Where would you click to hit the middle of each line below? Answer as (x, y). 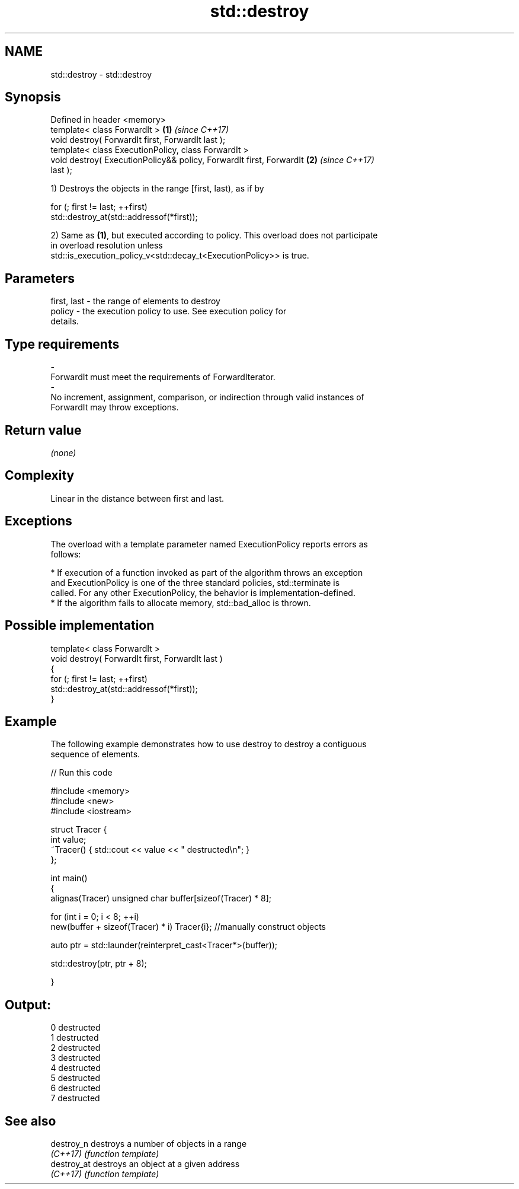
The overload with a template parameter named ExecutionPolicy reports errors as (209, 544)
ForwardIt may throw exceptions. (115, 407)
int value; (68, 840)
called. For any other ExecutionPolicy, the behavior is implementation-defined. (203, 592)
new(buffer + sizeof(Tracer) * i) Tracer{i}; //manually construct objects (188, 927)
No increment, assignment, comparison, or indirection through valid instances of (207, 397)
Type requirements (62, 344)
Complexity (40, 476)
